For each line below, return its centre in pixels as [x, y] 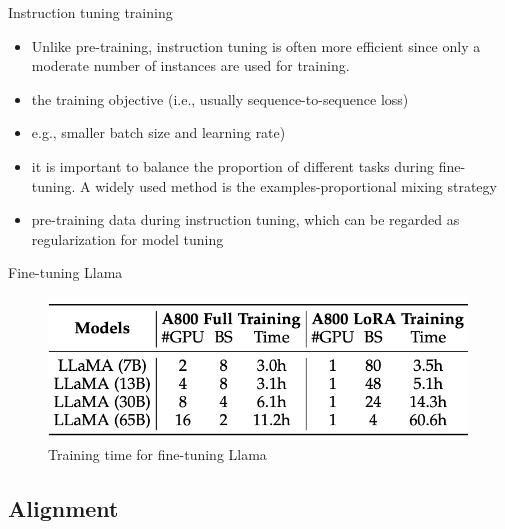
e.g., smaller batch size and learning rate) [158, 132]
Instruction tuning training [90, 12]
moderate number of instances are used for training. [190, 65]
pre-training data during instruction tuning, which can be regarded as [245, 219]
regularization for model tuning [127, 238]
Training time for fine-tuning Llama [157, 453]
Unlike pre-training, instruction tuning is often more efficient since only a [256, 45]
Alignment [63, 507]
